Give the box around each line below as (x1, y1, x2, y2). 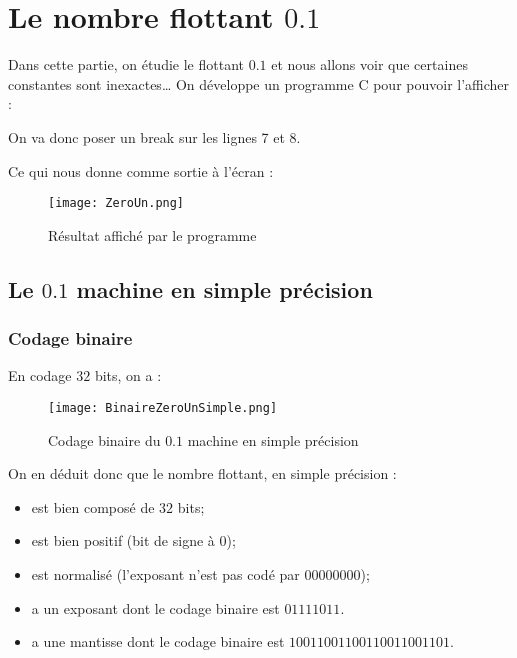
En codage (8, 365, 72, 386)
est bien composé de (31, 496, 155, 517)
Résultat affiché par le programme (48, 224, 257, 245)
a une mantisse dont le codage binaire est (31, 631, 285, 652)
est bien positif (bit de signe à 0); (31, 530, 236, 551)
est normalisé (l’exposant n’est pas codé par (31, 563, 300, 584)
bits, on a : (94, 365, 162, 386)
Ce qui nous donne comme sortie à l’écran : (8, 160, 274, 181)
